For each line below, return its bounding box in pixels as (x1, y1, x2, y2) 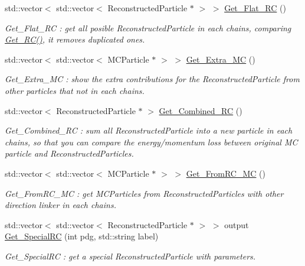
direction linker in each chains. (5, 199, 116, 211)
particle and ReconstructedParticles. (5, 147, 134, 160)
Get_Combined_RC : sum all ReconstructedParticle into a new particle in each (5, 124, 293, 137)
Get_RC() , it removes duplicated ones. (5, 33, 145, 46)
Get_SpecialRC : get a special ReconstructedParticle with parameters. (5, 249, 256, 262)
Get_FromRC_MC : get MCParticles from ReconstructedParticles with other (5, 187, 284, 199)
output (224, 218, 249, 231)
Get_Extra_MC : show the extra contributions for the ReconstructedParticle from (5, 73, 300, 85)
